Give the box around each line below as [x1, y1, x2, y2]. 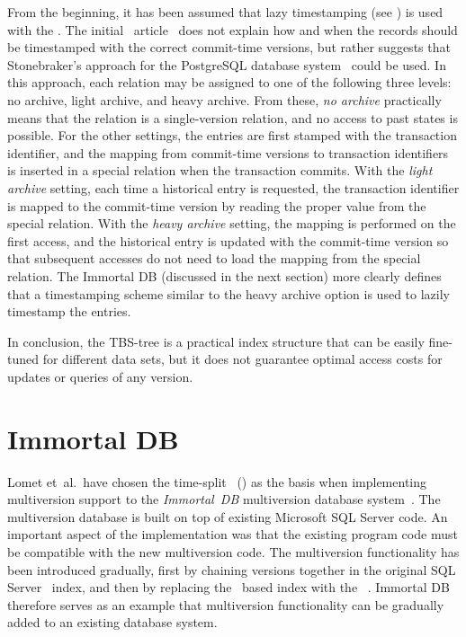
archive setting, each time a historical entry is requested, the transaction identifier [7, 178, 460, 197]
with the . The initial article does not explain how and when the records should [7, 20, 458, 39]
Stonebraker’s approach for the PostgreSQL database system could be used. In [7, 55, 446, 74]
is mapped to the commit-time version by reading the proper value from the [7, 196, 426, 215]
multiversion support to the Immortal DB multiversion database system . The [7, 490, 441, 509]
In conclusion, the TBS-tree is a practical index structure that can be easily [7, 332, 425, 350]
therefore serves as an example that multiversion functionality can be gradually [7, 595, 444, 614]
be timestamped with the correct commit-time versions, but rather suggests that [7, 38, 451, 57]
